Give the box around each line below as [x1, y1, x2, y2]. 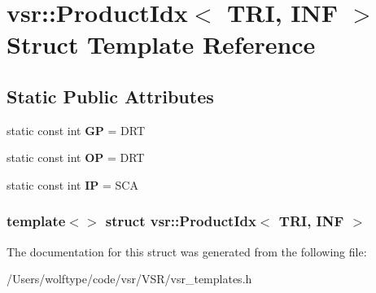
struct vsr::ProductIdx [105, 211, 256, 231]
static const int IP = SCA [7, 176, 138, 193]
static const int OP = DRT [7, 149, 145, 166]
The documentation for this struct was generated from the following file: [7, 243, 367, 260]
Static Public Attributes [7, 83, 214, 108]
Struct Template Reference [7, 28, 316, 61]
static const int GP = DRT [7, 121, 146, 138]
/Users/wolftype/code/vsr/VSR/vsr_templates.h [7, 270, 252, 287]
